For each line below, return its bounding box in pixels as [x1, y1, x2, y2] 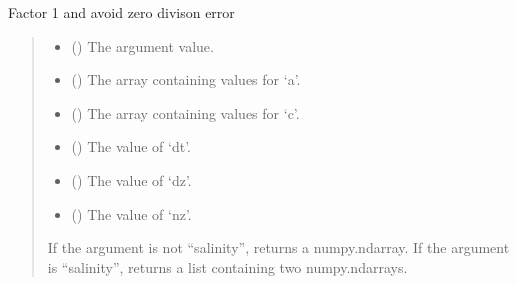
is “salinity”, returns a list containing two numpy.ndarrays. [47, 256, 408, 277]
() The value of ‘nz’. [71, 203, 192, 224]
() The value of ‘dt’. [71, 136, 191, 157]
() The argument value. [71, 35, 214, 56]
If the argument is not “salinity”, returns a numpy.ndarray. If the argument [47, 237, 510, 258]
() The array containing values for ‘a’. [71, 69, 301, 90]
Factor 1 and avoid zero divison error [8, 2, 235, 22]
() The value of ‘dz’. [71, 169, 192, 190]
